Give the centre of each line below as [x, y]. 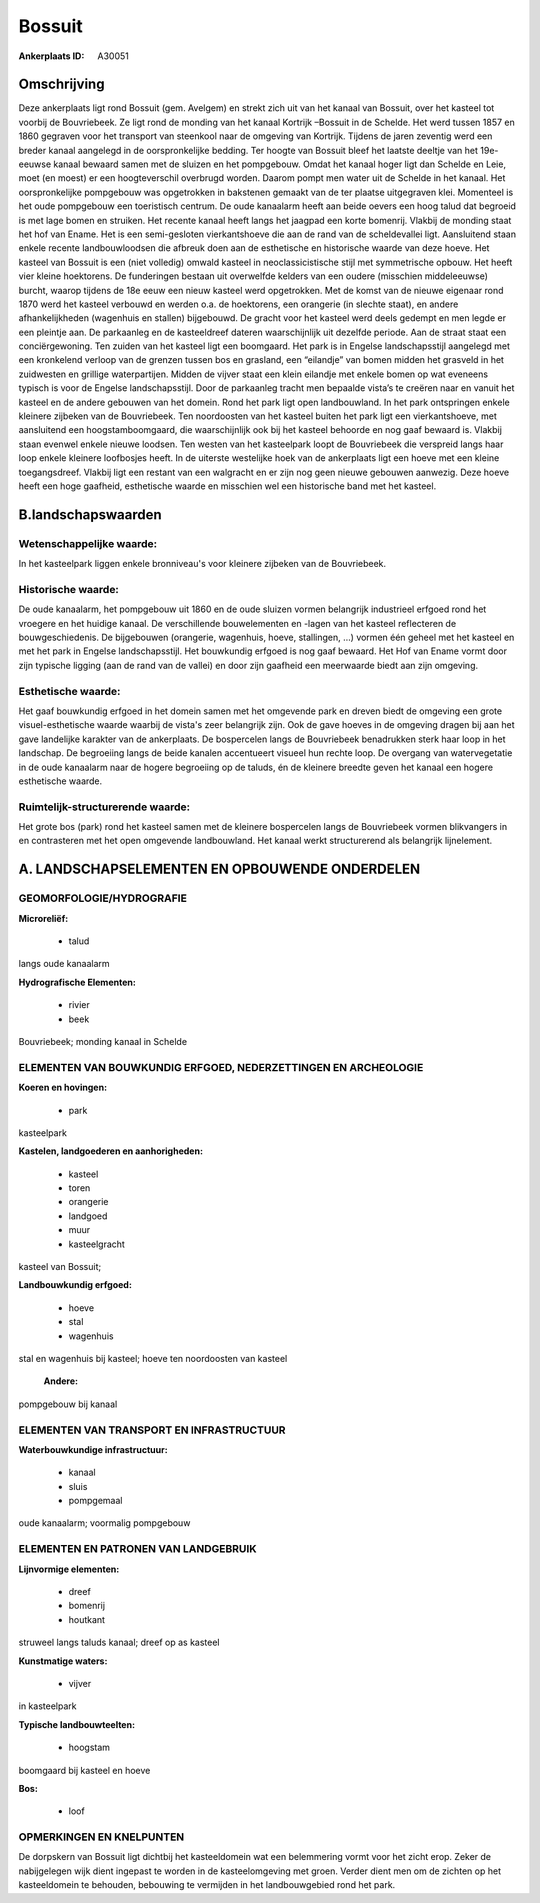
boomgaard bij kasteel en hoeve [84, 1770]
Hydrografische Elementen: [77, 982]
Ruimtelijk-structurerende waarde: [104, 807]
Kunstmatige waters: [63, 1661]
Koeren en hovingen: [63, 1087]
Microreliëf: [43, 918]
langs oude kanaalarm [64, 964]
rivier [79, 1005]
